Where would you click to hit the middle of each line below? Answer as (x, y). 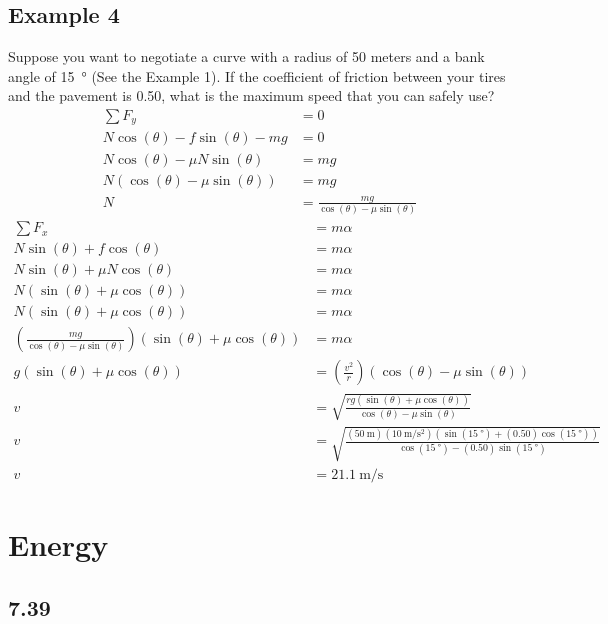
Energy (58, 543)
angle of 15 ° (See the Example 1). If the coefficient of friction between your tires (257, 75)
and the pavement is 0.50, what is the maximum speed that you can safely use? (251, 95)
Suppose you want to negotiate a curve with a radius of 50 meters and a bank (246, 56)
